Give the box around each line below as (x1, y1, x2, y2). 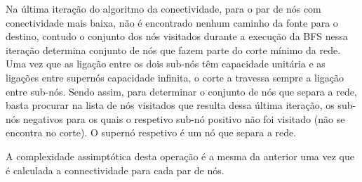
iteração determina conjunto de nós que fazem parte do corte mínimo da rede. (6, 42, 341, 57)
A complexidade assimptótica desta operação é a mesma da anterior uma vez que (6, 148, 354, 163)
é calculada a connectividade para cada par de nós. (6, 162, 224, 177)
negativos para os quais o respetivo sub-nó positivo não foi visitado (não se (22, 111, 345, 126)
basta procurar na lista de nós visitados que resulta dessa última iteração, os (6, 98, 335, 112)
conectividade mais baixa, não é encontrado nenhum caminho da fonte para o (6, 15, 338, 30)
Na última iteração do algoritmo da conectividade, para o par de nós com (6, 1, 321, 15)
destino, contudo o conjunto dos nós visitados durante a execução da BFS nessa (6, 29, 348, 44)
